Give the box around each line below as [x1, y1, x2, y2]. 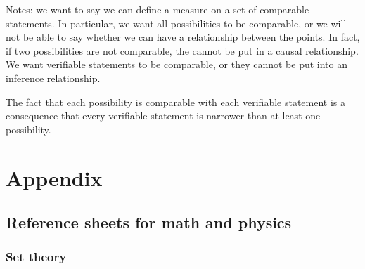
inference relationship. [6, 70, 101, 85]
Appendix [6, 163, 103, 192]
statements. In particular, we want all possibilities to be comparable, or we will [6, 15, 347, 30]
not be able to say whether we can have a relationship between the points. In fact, [6, 29, 360, 44]
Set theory [6, 248, 67, 265]
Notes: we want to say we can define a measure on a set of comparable [6, 2, 309, 16]
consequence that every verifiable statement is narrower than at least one [6, 108, 321, 123]
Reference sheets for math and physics [6, 211, 292, 233]
